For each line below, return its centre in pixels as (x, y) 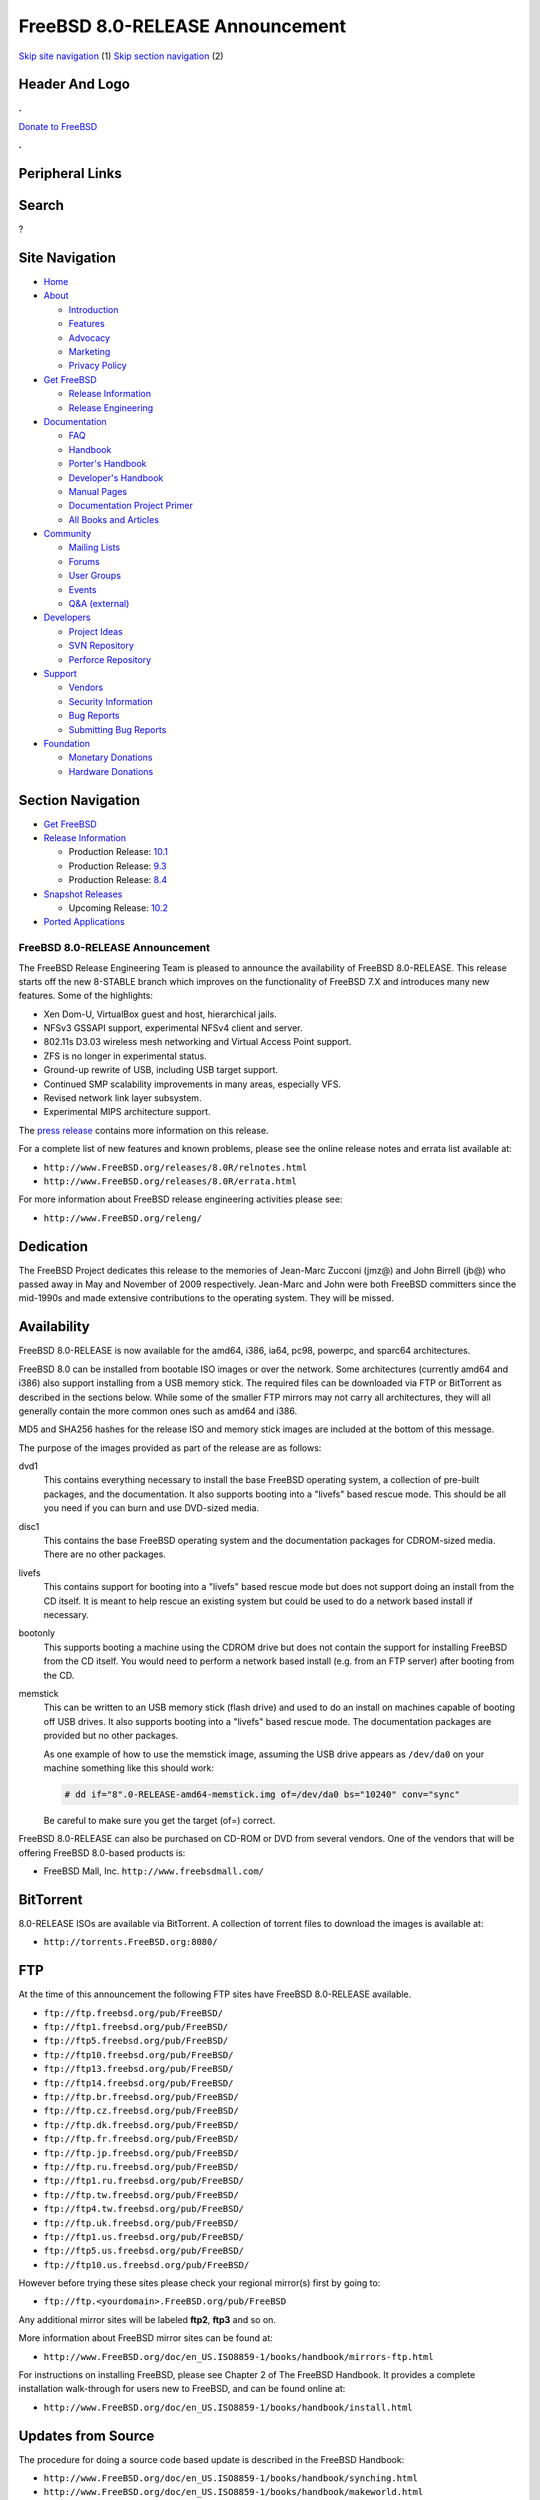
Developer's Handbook (116, 477)
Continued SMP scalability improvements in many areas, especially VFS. (192, 1084)
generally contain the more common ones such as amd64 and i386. (158, 1411)
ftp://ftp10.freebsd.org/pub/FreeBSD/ (138, 2054)
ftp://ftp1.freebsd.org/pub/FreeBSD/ (136, 2027)
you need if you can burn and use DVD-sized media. (151, 1508)
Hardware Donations (111, 771)
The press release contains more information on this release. (143, 1130)
